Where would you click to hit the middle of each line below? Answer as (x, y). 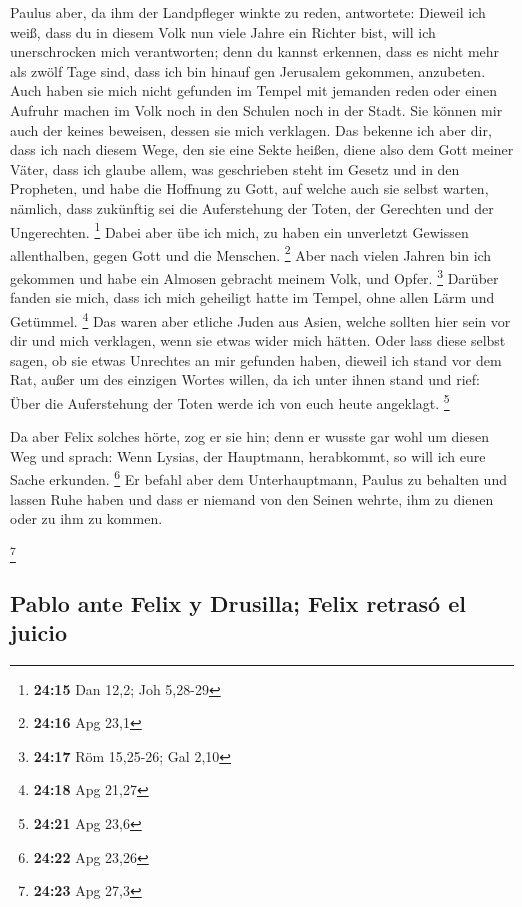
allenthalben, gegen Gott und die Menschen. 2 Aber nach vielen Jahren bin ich (251, 253)
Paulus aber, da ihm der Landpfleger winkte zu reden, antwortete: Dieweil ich (248, 12)
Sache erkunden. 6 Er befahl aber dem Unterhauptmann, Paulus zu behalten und (258, 477)
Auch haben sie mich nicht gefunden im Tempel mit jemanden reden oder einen (254, 90)
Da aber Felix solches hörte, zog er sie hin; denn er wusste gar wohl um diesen (249, 436)
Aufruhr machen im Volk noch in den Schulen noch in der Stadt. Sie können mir (256, 109)
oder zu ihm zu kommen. (86, 518)
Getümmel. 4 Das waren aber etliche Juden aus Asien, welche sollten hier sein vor (260, 319)
